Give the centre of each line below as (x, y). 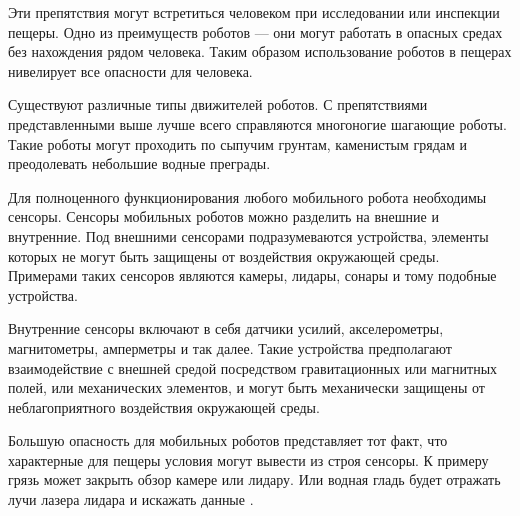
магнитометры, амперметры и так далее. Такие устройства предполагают (230, 347)
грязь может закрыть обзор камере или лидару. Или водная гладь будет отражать (254, 479)
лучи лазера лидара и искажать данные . (131, 499)
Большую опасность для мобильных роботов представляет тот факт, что (228, 440)
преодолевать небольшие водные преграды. (139, 163)
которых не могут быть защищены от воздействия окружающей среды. (224, 255)
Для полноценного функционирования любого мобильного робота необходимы (247, 196)
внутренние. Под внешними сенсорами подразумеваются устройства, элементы (248, 235)
